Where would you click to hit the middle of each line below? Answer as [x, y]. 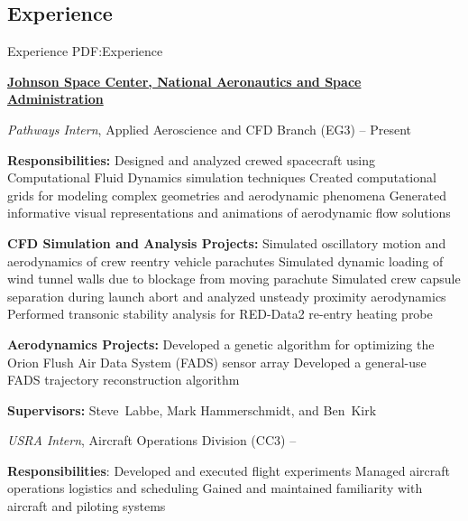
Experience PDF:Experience [85, 51]
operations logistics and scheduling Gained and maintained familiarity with [215, 488]
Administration [55, 99]
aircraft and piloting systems [87, 506]
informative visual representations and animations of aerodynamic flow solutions [229, 213]
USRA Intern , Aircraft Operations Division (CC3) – [152, 440]
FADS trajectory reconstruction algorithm [124, 380]
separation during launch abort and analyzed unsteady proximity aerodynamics [227, 296]
